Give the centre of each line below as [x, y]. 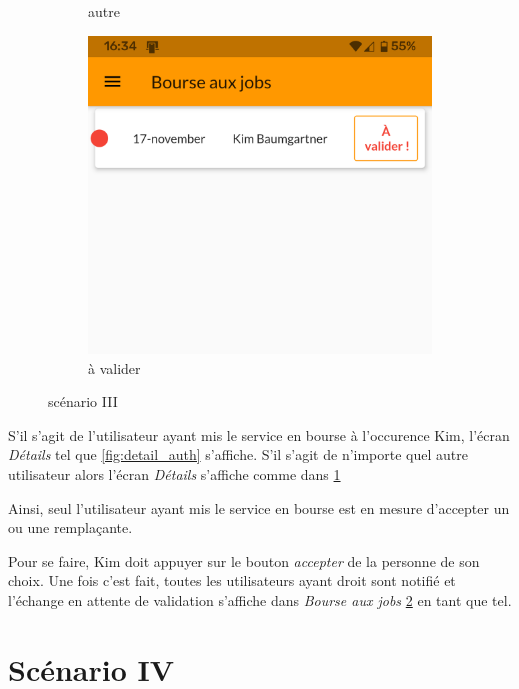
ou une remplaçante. [70, 527]
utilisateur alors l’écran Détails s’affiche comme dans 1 [174, 474]
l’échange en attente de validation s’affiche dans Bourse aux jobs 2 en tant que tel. [260, 600]
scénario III [83, 401]
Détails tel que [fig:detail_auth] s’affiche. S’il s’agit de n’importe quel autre [238, 454]
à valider [114, 367]
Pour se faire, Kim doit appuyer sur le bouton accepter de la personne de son [244, 560]
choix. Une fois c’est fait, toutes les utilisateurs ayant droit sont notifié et [232, 580]
